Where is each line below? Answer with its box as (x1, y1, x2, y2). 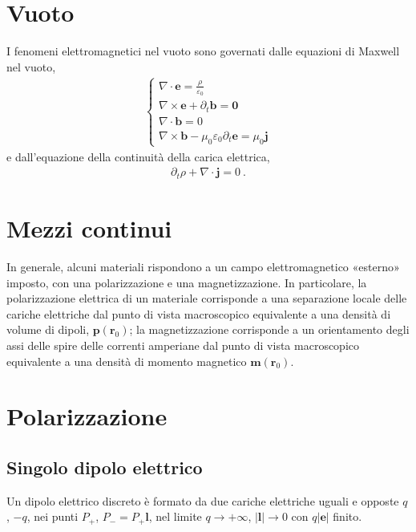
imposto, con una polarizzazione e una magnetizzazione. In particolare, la (6, 274, 367, 290)
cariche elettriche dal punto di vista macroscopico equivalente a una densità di (6, 305, 391, 322)
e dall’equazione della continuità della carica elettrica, (6, 148, 270, 164)
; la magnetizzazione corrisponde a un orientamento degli (129, 321, 410, 338)
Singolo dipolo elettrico (6, 454, 203, 479)
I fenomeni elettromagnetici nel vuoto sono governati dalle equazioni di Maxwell (6, 43, 400, 59)
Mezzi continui (6, 212, 172, 245)
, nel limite (148, 508, 202, 525)
